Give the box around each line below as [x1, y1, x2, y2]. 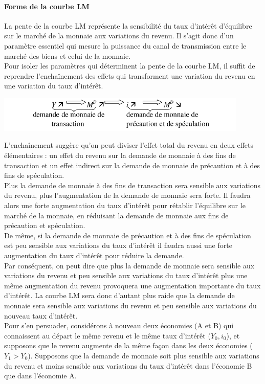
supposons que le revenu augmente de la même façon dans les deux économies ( [4, 340, 253, 351]
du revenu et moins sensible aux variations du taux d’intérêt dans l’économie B [4, 360, 252, 371]
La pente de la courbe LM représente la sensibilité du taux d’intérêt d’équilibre [4, 20, 252, 31]
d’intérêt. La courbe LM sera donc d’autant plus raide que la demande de [4, 290, 235, 301]
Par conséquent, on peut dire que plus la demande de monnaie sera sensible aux [4, 260, 255, 270]
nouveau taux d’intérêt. [4, 310, 78, 321]
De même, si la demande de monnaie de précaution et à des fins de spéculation [4, 230, 251, 240]
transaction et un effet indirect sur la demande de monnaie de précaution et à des [4, 160, 260, 170]
